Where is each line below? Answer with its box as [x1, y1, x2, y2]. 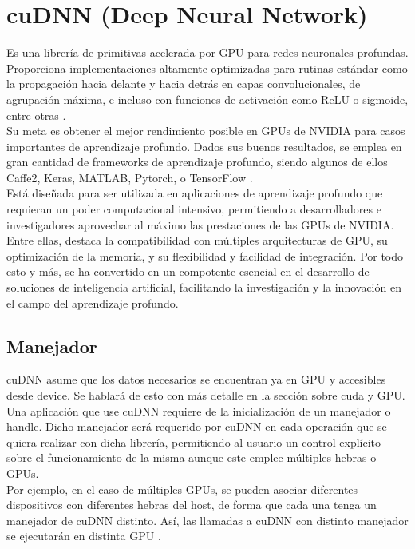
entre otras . [6, 106, 66, 123]
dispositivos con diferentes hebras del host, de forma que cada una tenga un [6, 496, 377, 513]
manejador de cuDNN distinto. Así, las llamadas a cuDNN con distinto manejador [6, 511, 409, 528]
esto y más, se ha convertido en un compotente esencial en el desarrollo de [6, 263, 370, 280]
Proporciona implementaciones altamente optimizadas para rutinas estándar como [6, 59, 408, 76]
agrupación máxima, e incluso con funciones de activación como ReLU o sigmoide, [6, 90, 409, 107]
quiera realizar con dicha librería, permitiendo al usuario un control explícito [6, 433, 381, 450]
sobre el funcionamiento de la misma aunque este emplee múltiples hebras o [6, 449, 377, 466]
